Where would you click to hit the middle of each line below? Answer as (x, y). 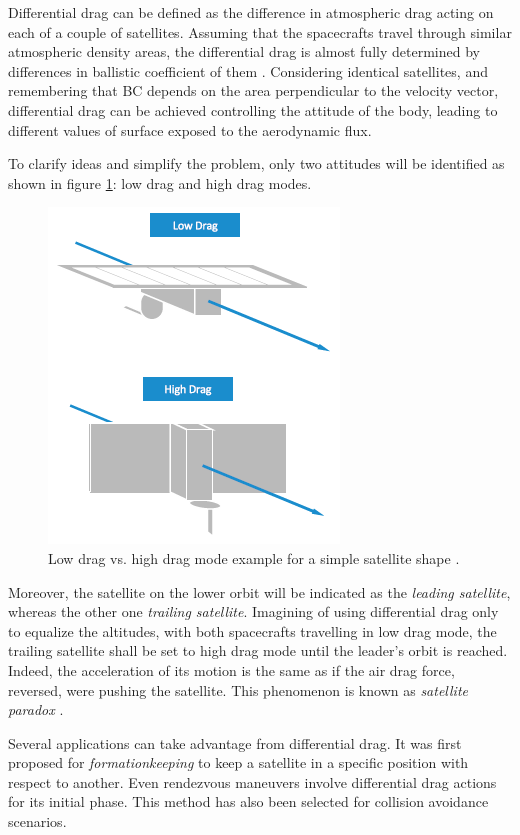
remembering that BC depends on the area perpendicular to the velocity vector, (253, 90)
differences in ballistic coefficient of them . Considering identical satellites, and (248, 70)
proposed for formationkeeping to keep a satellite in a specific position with (238, 762)
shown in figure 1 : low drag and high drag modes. (160, 182)
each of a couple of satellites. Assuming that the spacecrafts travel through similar (260, 31)
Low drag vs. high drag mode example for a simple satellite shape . (254, 557)
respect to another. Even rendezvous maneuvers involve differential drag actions (252, 781)
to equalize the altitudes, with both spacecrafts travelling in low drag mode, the (252, 630)
